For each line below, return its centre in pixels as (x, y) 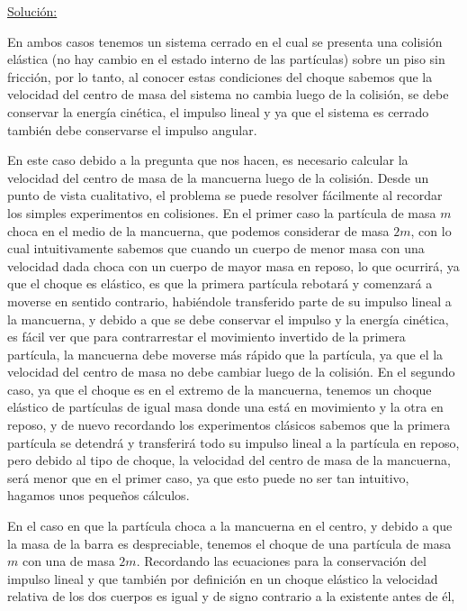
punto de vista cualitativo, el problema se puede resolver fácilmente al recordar (225, 195)
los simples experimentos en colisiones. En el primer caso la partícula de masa (222, 212)
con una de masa (68, 561)
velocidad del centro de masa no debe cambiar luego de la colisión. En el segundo (231, 372)
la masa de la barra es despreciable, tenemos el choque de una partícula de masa (229, 543)
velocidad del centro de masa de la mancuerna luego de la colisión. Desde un (218, 177)
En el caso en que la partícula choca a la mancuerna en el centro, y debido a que (230, 526)
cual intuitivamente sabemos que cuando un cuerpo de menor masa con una (216, 248)
